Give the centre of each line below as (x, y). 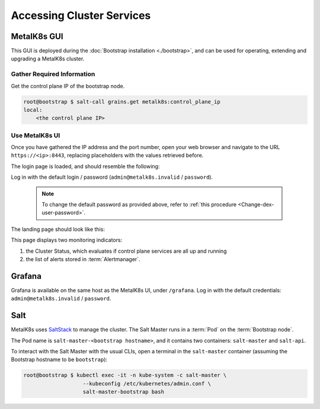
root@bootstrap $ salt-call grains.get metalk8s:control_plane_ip (122, 102)
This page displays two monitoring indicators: (67, 240)
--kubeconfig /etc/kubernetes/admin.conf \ (147, 384)
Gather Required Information (53, 74)
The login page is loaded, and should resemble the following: (85, 166)
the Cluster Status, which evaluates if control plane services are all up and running (126, 251)
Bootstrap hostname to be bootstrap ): (59, 360)
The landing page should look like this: (58, 229)
